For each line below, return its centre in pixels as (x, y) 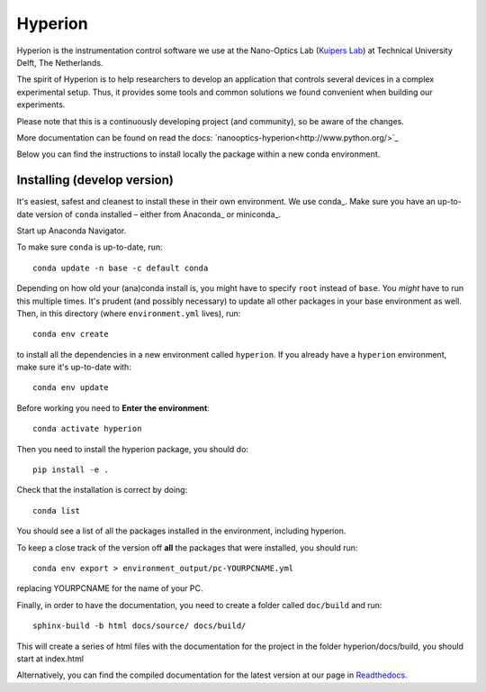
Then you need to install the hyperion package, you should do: (133, 449)
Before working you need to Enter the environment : (113, 408)
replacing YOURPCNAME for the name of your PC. (110, 588)
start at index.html (50, 659)
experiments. (41, 105)
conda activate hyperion (87, 429)
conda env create (71, 334)
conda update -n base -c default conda (121, 268)
